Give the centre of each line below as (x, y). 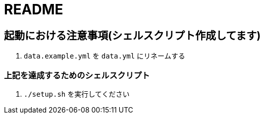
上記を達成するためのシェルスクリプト (77, 75)
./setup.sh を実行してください (77, 94)
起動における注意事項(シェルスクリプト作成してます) (132, 35)
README (34, 9)
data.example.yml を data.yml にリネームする (105, 56)
